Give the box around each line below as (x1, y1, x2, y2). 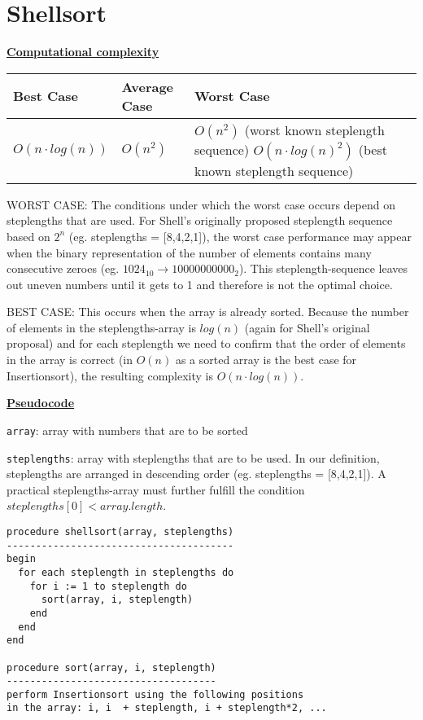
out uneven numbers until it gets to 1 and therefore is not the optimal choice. (7, 275, 393, 292)
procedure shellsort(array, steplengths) (7, 525, 234, 538)
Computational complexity (7, 43, 159, 60)
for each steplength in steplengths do (18, 566, 234, 578)
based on (7, 227, 50, 244)
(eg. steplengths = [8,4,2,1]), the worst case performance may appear (68, 227, 412, 244)
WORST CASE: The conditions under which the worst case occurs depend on (7, 195, 395, 213)
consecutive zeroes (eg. (7, 260, 120, 277)
